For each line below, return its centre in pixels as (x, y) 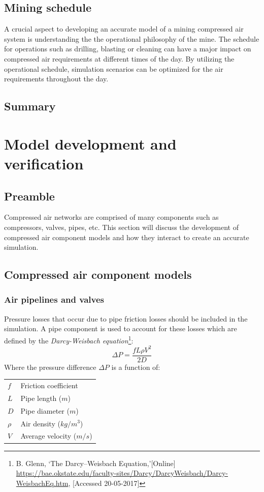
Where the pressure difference (50, 367)
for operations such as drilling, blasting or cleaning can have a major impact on (128, 49)
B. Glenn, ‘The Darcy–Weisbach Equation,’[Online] (96, 463)
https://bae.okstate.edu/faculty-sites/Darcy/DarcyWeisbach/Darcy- (122, 473)
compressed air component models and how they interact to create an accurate (127, 237)
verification (44, 163)
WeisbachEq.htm (42, 483)
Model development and (90, 143)
